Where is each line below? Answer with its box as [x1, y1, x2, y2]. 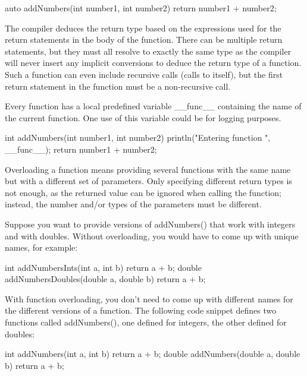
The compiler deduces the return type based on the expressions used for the [5, 21, 281, 34]
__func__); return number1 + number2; [5, 143, 157, 155]
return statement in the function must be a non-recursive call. [5, 80, 231, 92]
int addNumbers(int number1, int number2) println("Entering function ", [5, 131, 271, 144]
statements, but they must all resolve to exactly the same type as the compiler [5, 45, 292, 57]
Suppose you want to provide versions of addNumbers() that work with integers [5, 217, 296, 230]
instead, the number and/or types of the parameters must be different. [5, 198, 262, 210]
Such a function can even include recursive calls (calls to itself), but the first [5, 68, 283, 80]
